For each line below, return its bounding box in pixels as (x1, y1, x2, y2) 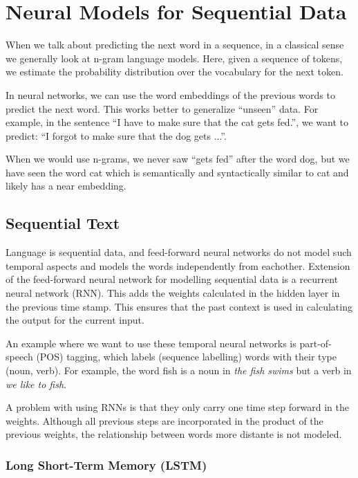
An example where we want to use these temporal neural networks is (6, 335, 296, 350)
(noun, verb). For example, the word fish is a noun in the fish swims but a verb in (6, 363, 352, 378)
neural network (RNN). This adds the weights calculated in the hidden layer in (6, 286, 340, 300)
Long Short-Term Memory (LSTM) (6, 456, 207, 473)
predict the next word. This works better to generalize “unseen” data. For (6, 101, 319, 116)
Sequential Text (6, 212, 120, 234)
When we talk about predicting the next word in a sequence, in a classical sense (6, 37, 344, 52)
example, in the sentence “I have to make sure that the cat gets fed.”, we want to (6, 115, 348, 129)
